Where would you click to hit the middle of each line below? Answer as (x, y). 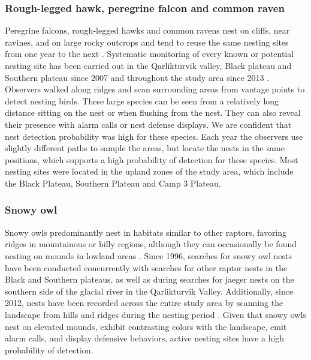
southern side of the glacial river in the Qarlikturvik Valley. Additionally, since (149, 291)
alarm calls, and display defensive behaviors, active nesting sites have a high (145, 338)
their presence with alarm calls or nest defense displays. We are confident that (148, 124)
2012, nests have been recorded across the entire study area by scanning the (144, 303)
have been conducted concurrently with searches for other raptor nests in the (146, 267)
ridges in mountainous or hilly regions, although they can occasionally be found (151, 244)
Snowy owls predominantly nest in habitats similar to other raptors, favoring (146, 232)
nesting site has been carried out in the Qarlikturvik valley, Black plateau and (148, 65)
